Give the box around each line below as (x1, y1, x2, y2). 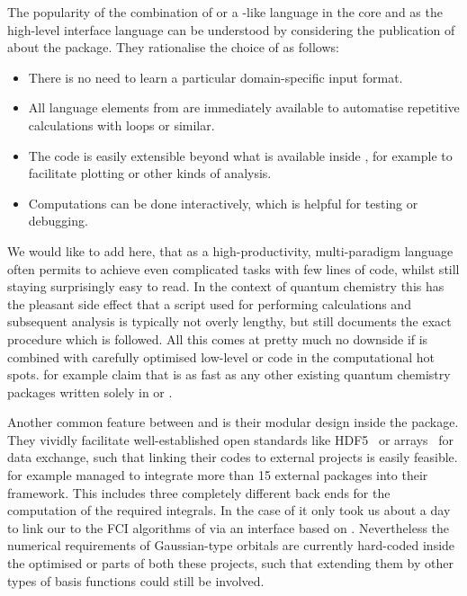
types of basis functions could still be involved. (7, 571, 265, 590)
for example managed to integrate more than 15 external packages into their (7, 466, 428, 485)
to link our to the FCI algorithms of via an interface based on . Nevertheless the (7, 518, 450, 537)
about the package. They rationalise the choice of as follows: (7, 38, 339, 57)
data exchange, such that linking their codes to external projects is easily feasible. (7, 448, 458, 467)
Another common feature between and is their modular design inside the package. (7, 413, 459, 431)
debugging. (28, 211, 88, 230)
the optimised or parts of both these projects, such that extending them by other (7, 554, 454, 573)
